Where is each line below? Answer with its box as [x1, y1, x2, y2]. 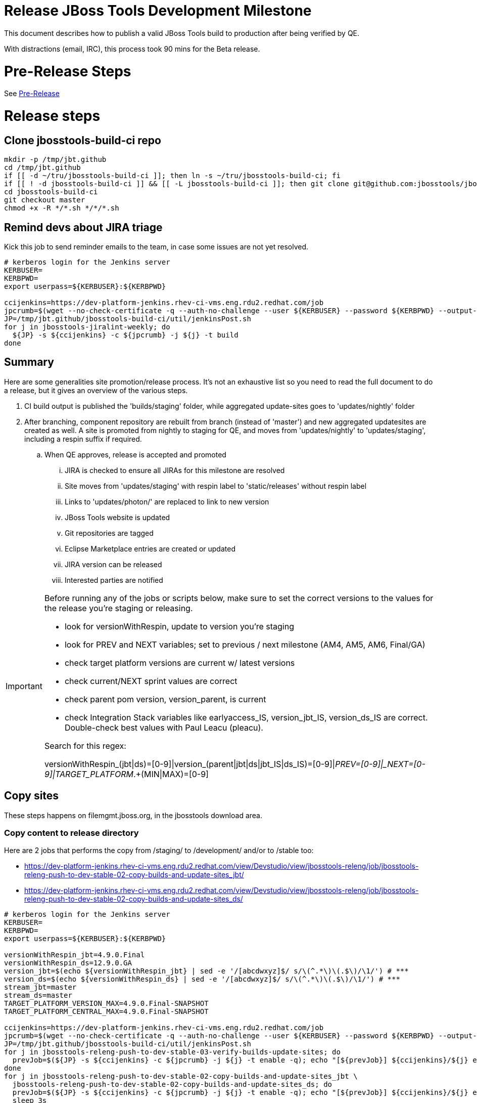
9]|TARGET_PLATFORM [44, 769, 133, 779]
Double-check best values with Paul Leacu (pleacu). [64, 722, 263, 733]
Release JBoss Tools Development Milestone [4, 2, 312, 19]
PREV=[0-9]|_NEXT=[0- [335, 758, 425, 769]
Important [6, 681, 42, 691]
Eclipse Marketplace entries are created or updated [65, 544, 235, 553]
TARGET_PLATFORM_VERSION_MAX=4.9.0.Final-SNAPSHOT [4, 999, 209, 1008]
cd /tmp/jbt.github [4, 163, 81, 172]
